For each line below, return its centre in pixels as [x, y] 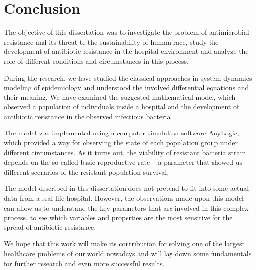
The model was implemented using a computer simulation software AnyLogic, [122, 133]
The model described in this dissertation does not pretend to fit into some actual [127, 188]
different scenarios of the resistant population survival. [86, 171]
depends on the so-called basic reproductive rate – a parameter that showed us [123, 162]
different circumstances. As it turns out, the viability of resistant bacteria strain [125, 152]
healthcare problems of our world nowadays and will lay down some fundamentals [128, 253]
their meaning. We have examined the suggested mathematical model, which [120, 97]
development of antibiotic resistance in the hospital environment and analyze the [126, 51]
